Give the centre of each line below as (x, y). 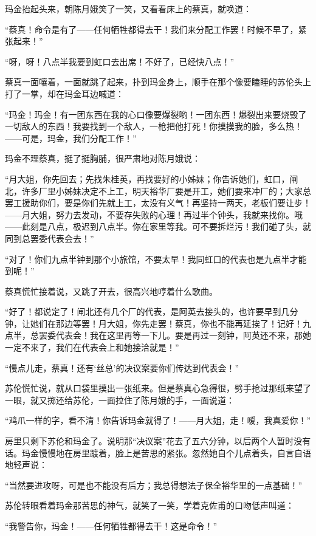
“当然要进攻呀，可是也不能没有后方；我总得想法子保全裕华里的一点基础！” (154, 485)
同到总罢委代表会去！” (50, 238)
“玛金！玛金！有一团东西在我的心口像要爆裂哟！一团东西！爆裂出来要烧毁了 (156, 114)
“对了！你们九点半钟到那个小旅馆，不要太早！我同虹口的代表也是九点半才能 (156, 259)
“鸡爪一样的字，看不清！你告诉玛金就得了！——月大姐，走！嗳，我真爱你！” (158, 420)
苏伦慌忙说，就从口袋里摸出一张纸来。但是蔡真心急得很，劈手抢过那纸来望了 (158, 388)
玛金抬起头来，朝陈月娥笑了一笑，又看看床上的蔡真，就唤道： (128, 9)
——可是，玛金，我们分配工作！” (71, 138)
